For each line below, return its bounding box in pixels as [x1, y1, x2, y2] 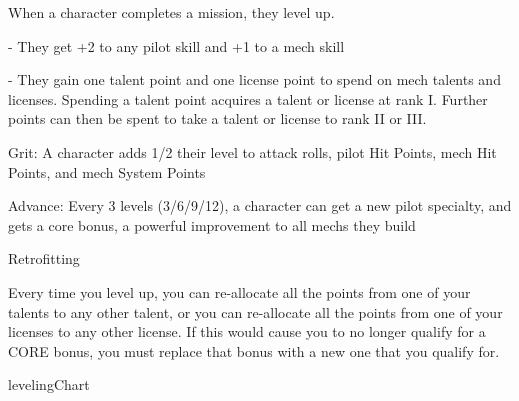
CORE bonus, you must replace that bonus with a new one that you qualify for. [8, 340, 500, 361]
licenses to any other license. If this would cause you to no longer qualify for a [8, 321, 486, 342]
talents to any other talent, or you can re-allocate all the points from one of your [8, 301, 503, 322]
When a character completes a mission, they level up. [8, 2, 335, 22]
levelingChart [8, 374, 90, 395]
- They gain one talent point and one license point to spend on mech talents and [8, 69, 501, 90]
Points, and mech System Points [8, 161, 206, 182]
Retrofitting [8, 248, 80, 269]
